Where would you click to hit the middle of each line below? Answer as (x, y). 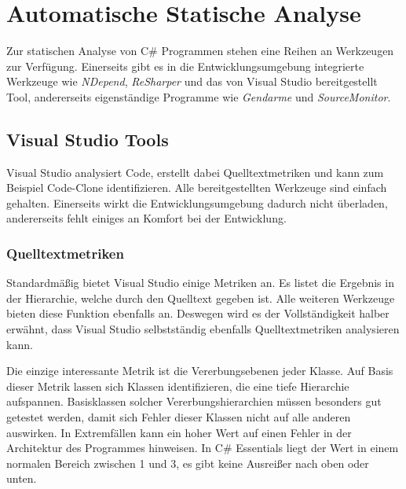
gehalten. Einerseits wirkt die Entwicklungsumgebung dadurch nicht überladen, (197, 202)
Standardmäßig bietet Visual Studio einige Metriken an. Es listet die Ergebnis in (200, 283)
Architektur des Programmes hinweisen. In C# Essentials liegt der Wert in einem (203, 448)
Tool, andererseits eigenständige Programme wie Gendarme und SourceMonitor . (199, 96)
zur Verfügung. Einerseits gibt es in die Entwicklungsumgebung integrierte (185, 66)
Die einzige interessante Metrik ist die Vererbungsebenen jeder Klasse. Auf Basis (200, 371)
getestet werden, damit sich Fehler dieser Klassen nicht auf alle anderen (179, 417)
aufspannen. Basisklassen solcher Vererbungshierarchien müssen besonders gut (194, 401)
